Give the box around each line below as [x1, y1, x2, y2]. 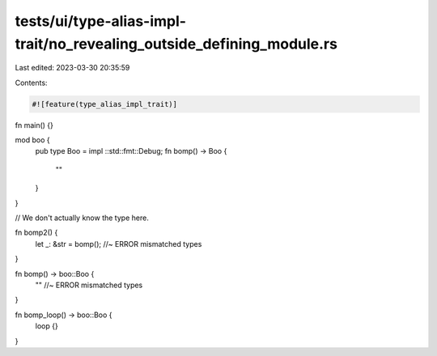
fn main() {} [15, 120, 54, 129]
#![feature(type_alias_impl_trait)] [32, 100, 178, 108]
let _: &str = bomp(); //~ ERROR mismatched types [35, 239, 202, 248]
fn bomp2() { [15, 227, 58, 238]
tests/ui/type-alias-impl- [15, 12, 186, 30]
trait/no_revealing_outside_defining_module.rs [15, 35, 337, 53]
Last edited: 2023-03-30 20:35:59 [15, 63, 130, 73]
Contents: [15, 78, 48, 87]
